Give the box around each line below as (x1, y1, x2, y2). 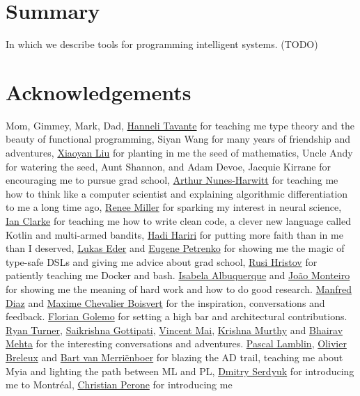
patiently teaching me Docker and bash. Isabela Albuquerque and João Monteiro (6, 268, 350, 283)
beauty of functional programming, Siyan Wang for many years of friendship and (6, 132, 351, 146)
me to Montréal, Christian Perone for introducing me (6, 377, 233, 392)
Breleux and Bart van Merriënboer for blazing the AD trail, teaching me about (6, 349, 343, 364)
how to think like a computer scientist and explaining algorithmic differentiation (6, 186, 348, 200)
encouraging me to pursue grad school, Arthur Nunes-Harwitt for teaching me (6, 173, 338, 187)
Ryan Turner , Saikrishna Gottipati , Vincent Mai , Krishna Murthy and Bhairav (6, 322, 343, 337)
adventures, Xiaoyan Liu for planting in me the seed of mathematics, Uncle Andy (6, 145, 353, 160)
